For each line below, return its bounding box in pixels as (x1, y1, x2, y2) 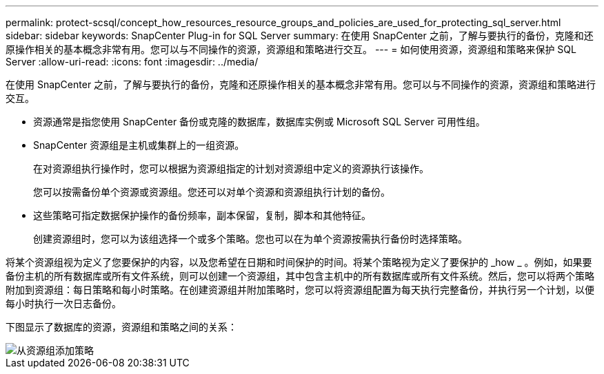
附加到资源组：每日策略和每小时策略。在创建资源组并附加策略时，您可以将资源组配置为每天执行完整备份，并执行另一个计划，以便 (6, 284, 594, 295)
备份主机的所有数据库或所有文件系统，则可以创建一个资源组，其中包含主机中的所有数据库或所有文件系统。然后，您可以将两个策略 (6, 270, 594, 282)
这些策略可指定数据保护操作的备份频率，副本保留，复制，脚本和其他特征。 (33, 209, 371, 221)
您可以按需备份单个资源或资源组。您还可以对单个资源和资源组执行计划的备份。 (33, 186, 390, 198)
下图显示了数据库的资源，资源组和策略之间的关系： (6, 321, 237, 333)
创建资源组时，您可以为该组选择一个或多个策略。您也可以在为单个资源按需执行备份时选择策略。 (33, 233, 467, 245)
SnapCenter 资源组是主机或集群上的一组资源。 (33, 139, 245, 151)
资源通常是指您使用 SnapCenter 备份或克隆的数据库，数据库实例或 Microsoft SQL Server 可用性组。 (33, 116, 485, 127)
